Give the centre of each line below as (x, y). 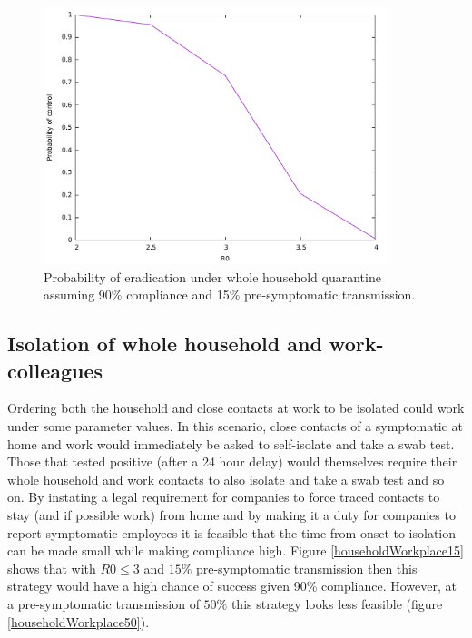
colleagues (55, 370)
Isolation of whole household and (165, 344)
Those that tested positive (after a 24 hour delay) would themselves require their (232, 461)
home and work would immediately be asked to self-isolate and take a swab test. (231, 443)
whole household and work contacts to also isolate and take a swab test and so (226, 479)
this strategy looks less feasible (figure (337, 603)
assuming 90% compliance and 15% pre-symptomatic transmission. (230, 294)
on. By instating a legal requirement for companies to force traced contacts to (224, 497)
